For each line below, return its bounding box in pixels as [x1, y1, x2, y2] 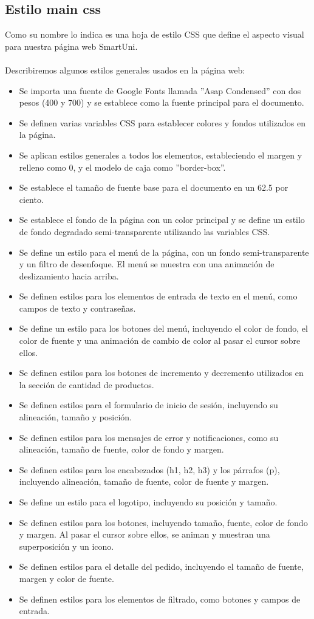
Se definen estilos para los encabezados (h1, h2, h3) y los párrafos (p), [19, 463, 280, 476]
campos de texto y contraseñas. [19, 301, 136, 314]
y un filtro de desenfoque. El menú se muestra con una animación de [19, 258, 275, 270]
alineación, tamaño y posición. [19, 411, 132, 423]
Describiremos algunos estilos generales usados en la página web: [5, 63, 245, 76]
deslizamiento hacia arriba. [19, 269, 119, 282]
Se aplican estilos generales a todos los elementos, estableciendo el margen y [19, 148, 302, 161]
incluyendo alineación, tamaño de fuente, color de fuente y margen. [19, 475, 269, 488]
